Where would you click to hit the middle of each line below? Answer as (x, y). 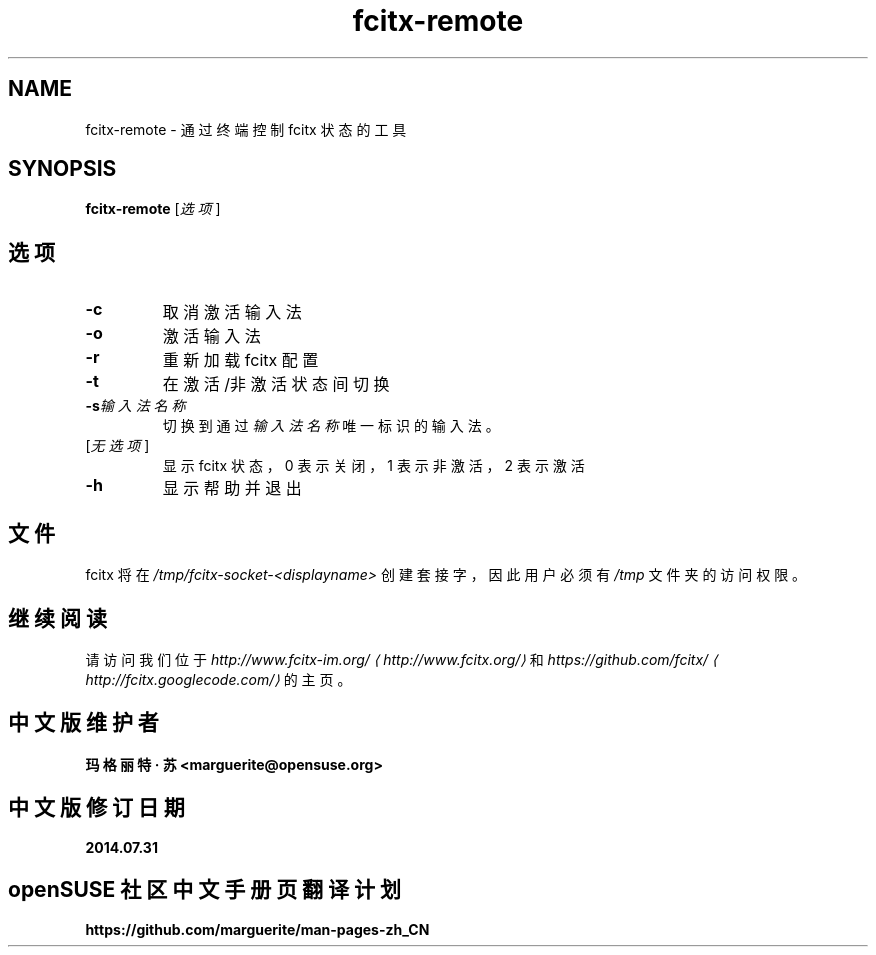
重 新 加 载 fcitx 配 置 (240, 360)
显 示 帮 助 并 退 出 (232, 488)
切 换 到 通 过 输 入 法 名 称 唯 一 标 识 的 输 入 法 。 (331, 426)
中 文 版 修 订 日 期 (96, 808)
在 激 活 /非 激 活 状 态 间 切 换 (276, 384)
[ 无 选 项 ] (117, 446)
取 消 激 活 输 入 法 (232, 312)
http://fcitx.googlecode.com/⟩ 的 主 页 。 (218, 679)
